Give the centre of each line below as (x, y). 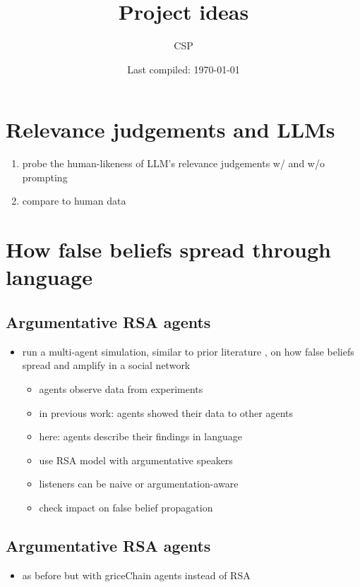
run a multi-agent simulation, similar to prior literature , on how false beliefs (188, 351)
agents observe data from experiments (121, 388)
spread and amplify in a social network (106, 365)
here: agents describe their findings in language (140, 436)
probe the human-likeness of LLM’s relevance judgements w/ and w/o (173, 163)
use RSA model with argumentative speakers (136, 460)
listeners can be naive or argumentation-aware (139, 484)
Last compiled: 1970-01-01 (184, 69)
